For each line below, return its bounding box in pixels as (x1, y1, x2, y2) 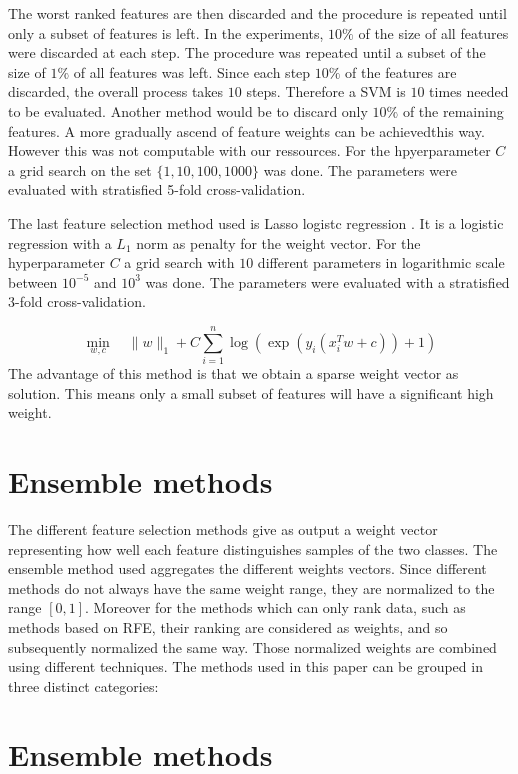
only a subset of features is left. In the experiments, (8, 22, 324, 43)
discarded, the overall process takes (8, 81, 224, 102)
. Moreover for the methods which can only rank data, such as (85, 597, 466, 618)
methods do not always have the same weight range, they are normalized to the (8, 577, 495, 598)
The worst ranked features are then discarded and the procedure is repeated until (8, 3, 507, 23)
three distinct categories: (8, 675, 159, 696)
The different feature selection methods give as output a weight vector (8, 518, 438, 539)
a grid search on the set (8, 159, 152, 180)
